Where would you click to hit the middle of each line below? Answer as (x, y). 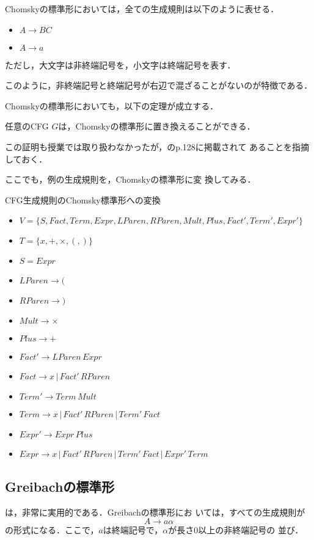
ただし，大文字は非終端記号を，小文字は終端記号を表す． (120, 64)
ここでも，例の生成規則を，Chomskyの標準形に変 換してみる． (130, 179)
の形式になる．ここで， (52, 530)
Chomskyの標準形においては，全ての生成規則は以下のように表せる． (142, 9)
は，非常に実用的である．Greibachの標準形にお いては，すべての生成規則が (155, 512)
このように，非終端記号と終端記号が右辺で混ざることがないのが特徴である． (159, 85)
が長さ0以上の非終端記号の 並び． (236, 530)
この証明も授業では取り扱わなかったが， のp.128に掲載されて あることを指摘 (157, 146)
